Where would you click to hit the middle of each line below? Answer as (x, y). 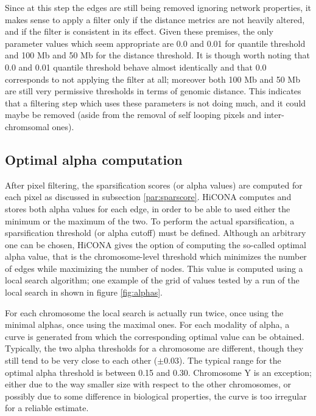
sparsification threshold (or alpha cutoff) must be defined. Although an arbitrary (156, 233)
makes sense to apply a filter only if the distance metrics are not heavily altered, (155, 19)
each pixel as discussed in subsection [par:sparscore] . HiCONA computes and (148, 197)
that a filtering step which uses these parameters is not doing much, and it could (156, 102)
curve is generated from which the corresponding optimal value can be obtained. (155, 336)
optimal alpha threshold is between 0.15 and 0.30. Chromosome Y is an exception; (158, 372)
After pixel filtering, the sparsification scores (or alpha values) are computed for (154, 185)
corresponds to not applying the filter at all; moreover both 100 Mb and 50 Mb (153, 79)
